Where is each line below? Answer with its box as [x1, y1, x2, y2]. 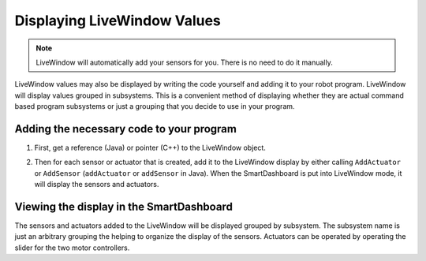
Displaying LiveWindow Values [14, 12, 221, 29]
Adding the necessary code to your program [14, 122, 237, 136]
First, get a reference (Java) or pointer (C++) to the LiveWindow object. [34, 143, 266, 153]
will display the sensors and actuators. [34, 180, 159, 189]
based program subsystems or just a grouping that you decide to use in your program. [14, 102, 295, 111]
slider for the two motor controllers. [14, 243, 130, 252]
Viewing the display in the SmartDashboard [14, 200, 233, 213]
